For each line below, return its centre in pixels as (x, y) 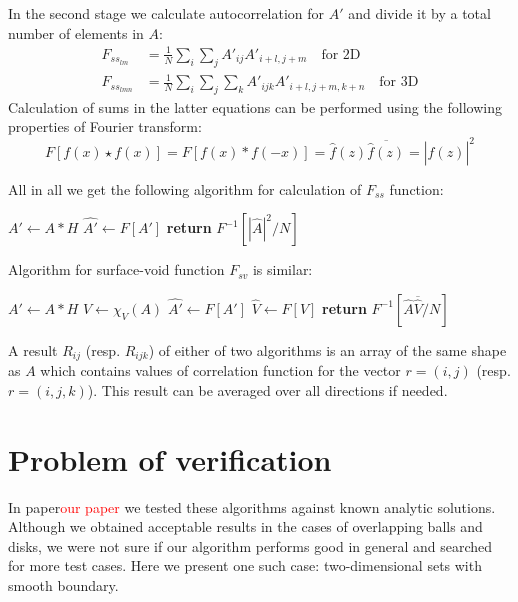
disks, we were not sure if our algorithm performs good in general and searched (250, 545)
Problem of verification (170, 458)
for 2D (341, 54)
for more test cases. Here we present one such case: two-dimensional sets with (245, 565)
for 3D (399, 82)
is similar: (282, 269)
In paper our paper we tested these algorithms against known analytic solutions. (252, 506)
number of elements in (76, 32)
